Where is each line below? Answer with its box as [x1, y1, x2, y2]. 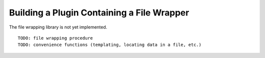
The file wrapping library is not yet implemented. [9, 24, 107, 30]
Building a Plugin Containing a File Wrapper [9, 7, 189, 18]
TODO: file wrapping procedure [18, 35, 93, 41]
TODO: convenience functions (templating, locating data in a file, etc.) [18, 42, 202, 48]
